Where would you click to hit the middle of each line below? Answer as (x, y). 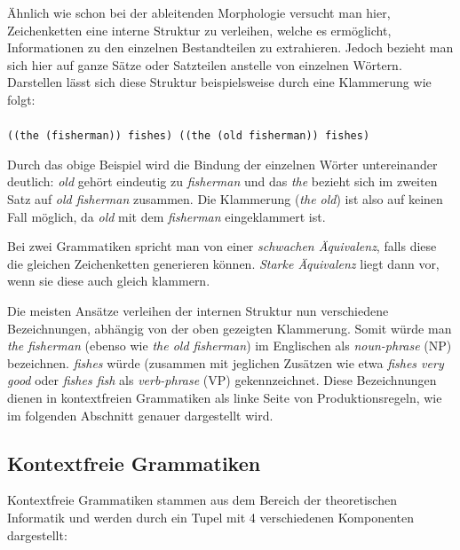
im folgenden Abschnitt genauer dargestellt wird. (140, 415)
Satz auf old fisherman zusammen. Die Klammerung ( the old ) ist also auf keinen (225, 199)
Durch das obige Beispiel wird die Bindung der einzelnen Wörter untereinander (222, 164)
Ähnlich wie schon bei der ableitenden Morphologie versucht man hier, (199, 12)
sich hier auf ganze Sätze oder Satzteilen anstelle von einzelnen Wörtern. (205, 64)
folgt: (21, 99)
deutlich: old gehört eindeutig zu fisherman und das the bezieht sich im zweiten (222, 181)
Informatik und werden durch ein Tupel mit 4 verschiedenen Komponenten (210, 517)
